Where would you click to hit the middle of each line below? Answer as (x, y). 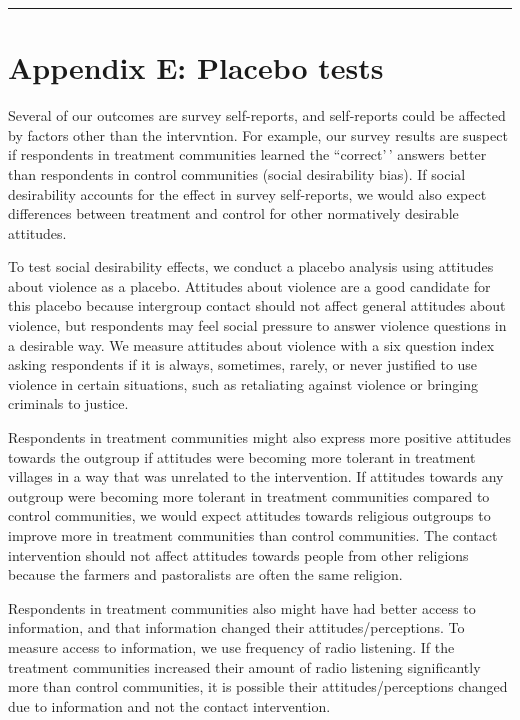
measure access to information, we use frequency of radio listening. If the (231, 646)
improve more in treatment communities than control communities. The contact (253, 535)
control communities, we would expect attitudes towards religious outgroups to (249, 515)
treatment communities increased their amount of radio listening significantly (244, 666)
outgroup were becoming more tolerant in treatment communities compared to (249, 495)
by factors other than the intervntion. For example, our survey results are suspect (258, 134)
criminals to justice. (68, 403)
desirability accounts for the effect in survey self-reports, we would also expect (247, 193)
